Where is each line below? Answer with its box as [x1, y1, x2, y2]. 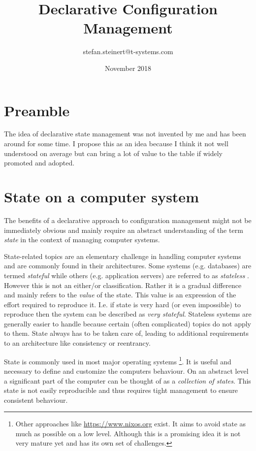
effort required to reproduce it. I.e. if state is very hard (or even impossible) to [4, 299, 241, 309]
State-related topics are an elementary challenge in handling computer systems [4, 251, 241, 261]
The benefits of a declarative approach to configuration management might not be [4, 215, 252, 225]
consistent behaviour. [4, 394, 68, 405]
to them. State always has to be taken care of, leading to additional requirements [4, 328, 249, 338]
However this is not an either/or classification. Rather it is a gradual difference [4, 280, 242, 290]
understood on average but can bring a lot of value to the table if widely [4, 148, 223, 158]
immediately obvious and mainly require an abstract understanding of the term [4, 225, 243, 235]
